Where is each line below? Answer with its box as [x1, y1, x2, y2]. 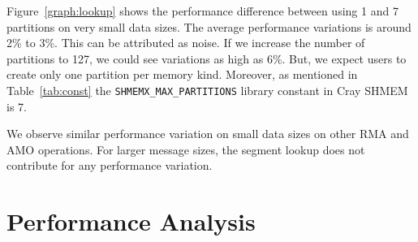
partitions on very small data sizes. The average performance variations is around [6, 18, 412, 35]
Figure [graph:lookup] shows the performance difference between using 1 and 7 [6, 2, 399, 19]
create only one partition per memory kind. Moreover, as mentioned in [6, 66, 358, 83]
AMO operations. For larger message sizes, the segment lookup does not [6, 140, 365, 158]
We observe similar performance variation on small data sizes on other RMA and [6, 125, 409, 142]
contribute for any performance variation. [6, 157, 213, 174]
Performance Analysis [6, 205, 256, 238]
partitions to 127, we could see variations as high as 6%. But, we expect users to [6, 50, 407, 67]
